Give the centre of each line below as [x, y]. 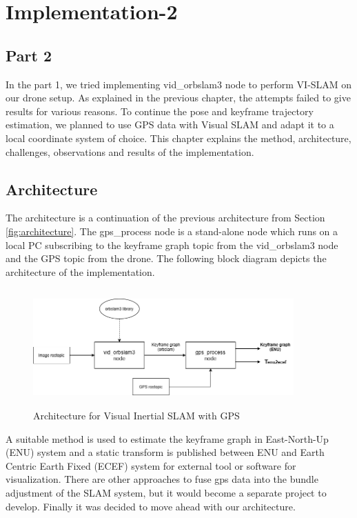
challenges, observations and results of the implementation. [130, 151]
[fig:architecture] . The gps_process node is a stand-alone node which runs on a [172, 231]
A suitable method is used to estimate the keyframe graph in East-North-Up [167, 438]
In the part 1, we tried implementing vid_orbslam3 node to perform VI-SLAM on [179, 84]
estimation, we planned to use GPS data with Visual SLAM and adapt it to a [170, 124]
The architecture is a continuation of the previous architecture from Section [165, 218]
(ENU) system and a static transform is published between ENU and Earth [165, 452]
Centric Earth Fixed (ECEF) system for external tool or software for [151, 465]
